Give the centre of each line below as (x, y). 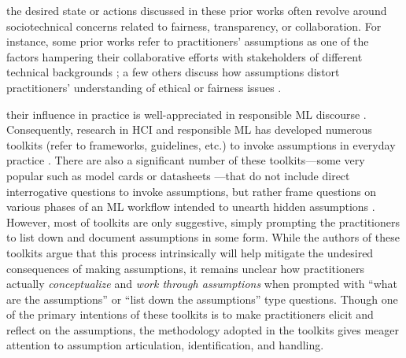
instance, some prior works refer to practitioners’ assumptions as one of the (188, 41)
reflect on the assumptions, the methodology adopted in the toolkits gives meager (203, 329)
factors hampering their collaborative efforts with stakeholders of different (185, 56)
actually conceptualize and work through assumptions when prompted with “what (202, 284)
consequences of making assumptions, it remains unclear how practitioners (185, 268)
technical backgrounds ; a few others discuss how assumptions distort (173, 72)
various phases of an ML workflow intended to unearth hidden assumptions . (191, 207)
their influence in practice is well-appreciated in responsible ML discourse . (186, 114)
